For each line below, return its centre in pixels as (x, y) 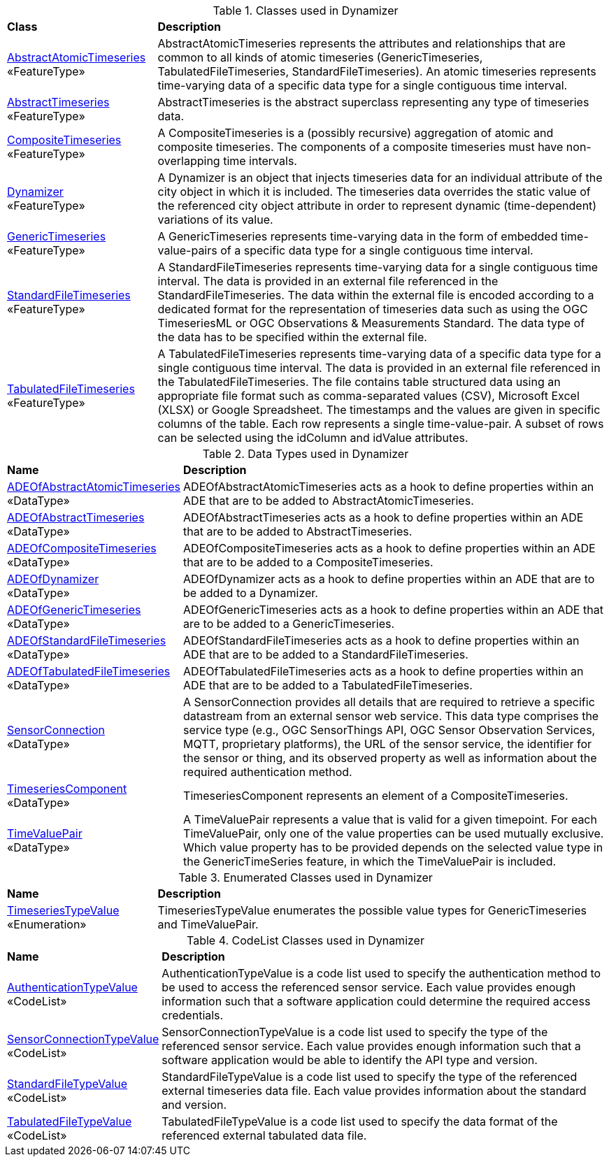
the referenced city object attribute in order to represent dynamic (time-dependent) (377, 206)
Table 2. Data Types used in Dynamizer (306, 454)
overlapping (189, 161)
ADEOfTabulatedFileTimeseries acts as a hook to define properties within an (384, 671)
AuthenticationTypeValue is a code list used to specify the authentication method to (381, 973)
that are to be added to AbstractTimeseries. (298, 531)
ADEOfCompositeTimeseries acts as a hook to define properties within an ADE (389, 548)
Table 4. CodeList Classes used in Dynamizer (306, 940)
